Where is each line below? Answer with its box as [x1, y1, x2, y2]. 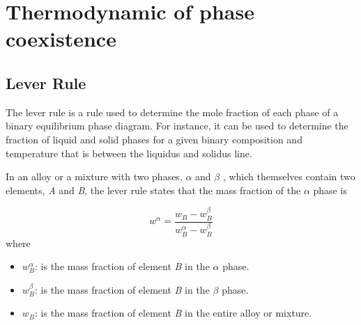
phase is [313, 182, 347, 197]
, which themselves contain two [222, 169, 355, 184]
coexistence [6, 24, 116, 53]
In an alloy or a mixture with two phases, [6, 169, 183, 184]
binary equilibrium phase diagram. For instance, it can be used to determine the [6, 118, 348, 133]
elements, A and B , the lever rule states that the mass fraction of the [6, 182, 301, 197]
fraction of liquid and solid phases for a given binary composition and [6, 132, 302, 146]
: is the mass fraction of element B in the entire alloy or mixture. [35, 306, 312, 320]
